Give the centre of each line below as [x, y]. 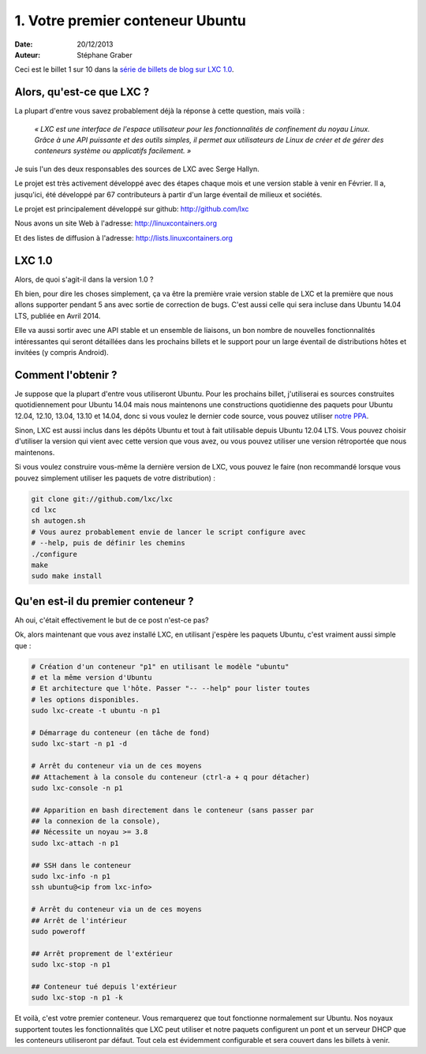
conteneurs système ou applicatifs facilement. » [113, 151]
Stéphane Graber [105, 54]
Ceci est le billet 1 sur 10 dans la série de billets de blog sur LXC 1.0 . [124, 69]
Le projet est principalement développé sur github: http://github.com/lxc [132, 208]
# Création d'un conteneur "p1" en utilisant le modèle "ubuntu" [160, 666]
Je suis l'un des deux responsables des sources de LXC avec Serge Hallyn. [137, 169]
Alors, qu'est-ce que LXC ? [82, 92]
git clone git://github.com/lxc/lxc [102, 499]
